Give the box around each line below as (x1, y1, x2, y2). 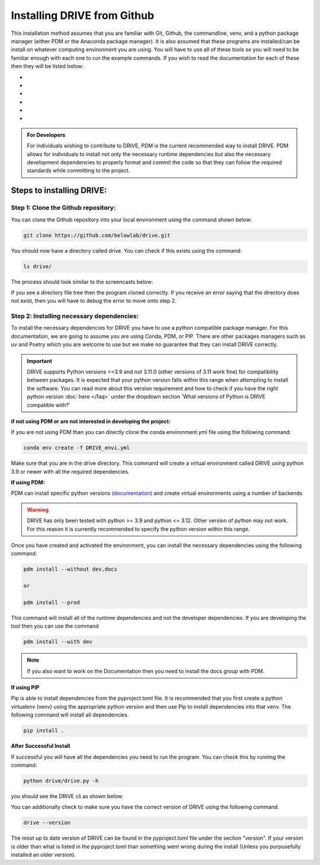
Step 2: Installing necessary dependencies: (11, 312, 139, 320)
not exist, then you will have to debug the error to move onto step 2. (11, 297, 177, 304)
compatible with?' (27, 401, 71, 409)
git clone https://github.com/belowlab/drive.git (23, 231, 171, 239)
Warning (27, 506, 49, 513)
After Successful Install (11, 742, 71, 750)
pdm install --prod (23, 599, 80, 606)
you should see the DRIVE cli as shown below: (11, 792, 124, 799)
